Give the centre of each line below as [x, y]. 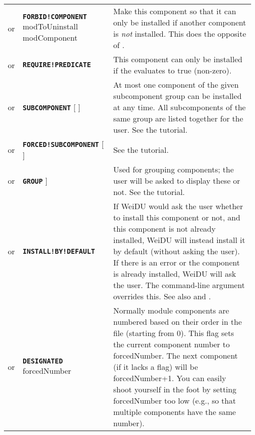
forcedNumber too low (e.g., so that [174, 400]
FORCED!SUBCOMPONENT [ [63, 144]
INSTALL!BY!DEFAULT [59, 251]
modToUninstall [50, 26]
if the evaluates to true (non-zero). [172, 70]
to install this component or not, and [177, 217]
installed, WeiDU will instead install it [179, 240]
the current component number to [171, 344]
